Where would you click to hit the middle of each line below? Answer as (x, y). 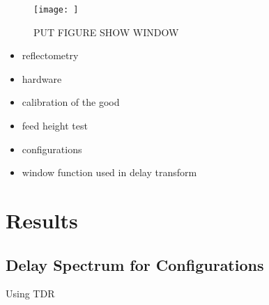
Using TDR (30, 294)
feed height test (55, 126)
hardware (42, 78)
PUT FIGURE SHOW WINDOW (106, 32)
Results (42, 220)
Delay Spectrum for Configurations (135, 264)
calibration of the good (71, 102)
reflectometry (50, 55)
